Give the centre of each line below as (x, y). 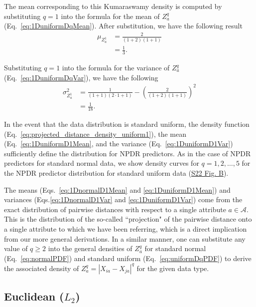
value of (16, 248)
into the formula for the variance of (116, 68)
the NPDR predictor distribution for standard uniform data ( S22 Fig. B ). (116, 173)
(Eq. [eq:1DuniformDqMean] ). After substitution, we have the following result (123, 26)
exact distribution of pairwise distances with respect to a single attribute (115, 209)
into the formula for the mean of (110, 16)
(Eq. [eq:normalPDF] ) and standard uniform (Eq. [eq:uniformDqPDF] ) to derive (128, 258)
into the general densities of (90, 248)
